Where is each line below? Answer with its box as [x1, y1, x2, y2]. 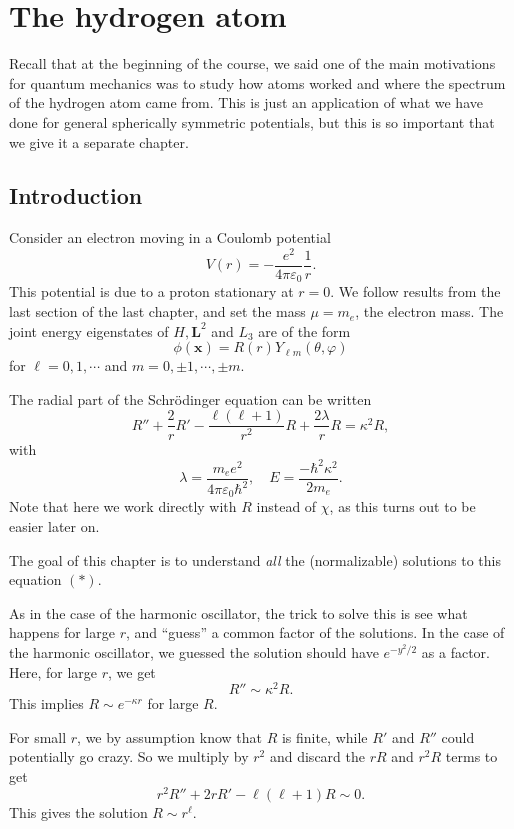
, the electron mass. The [355, 301, 504, 322]
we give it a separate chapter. [9, 131, 189, 152]
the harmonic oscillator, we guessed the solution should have [9, 642, 379, 663]
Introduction [9, 180, 143, 211]
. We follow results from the [330, 281, 501, 302]
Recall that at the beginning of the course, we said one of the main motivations [9, 53, 496, 74]
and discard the [269, 746, 365, 767]
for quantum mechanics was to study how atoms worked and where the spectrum [9, 72, 506, 93]
